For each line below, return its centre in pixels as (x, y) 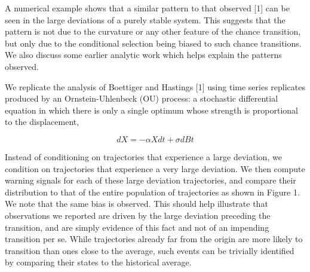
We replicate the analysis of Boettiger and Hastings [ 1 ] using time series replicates (155, 86)
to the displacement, (42, 122)
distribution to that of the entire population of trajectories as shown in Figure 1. (152, 192)
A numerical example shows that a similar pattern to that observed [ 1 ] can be (147, 8)
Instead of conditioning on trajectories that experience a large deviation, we (143, 156)
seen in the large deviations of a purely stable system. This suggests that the (145, 19)
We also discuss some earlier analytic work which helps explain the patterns (143, 55)
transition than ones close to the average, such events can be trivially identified (150, 250)
